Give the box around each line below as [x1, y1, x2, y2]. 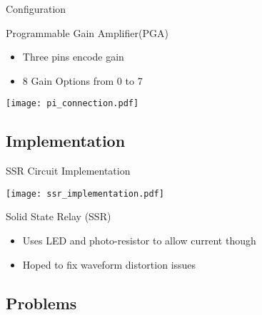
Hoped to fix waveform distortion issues [22, 257, 196, 272]
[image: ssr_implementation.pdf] [6, 188, 164, 199]
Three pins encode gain [22, 49, 124, 64]
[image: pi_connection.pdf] [6, 98, 139, 109]
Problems [6, 291, 77, 314]
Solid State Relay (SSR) [6, 209, 111, 224]
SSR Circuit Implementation [6, 163, 131, 178]
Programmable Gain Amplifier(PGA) [6, 25, 168, 40]
